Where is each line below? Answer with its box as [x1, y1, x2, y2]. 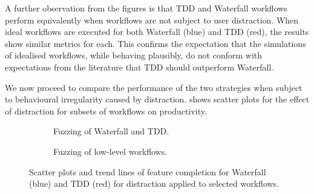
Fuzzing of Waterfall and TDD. [53, 125, 169, 137]
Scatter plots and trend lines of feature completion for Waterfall [29, 165, 266, 178]
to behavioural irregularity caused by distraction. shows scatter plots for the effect [5, 93, 310, 105]
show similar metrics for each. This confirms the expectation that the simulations [5, 37, 306, 49]
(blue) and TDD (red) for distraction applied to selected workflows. [29, 177, 280, 190]
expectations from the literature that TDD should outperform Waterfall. [5, 60, 274, 73]
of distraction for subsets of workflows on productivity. [5, 104, 207, 117]
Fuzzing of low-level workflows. [53, 145, 168, 157]
